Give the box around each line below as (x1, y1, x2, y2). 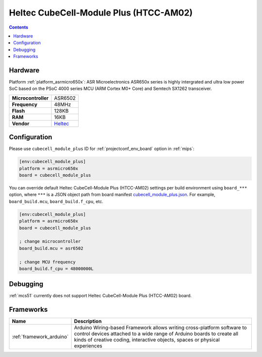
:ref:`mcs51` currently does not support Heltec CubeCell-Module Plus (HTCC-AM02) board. (9, 293, 192, 299)
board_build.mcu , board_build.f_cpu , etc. (9, 198, 104, 204)
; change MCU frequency (19, 259, 76, 265)
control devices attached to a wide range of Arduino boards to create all (74, 330, 239, 337)
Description (74, 318, 102, 325)
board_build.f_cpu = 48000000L (19, 266, 94, 272)
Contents (9, 24, 29, 30)
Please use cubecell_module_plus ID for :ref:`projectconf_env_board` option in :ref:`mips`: (9, 146, 195, 152)
